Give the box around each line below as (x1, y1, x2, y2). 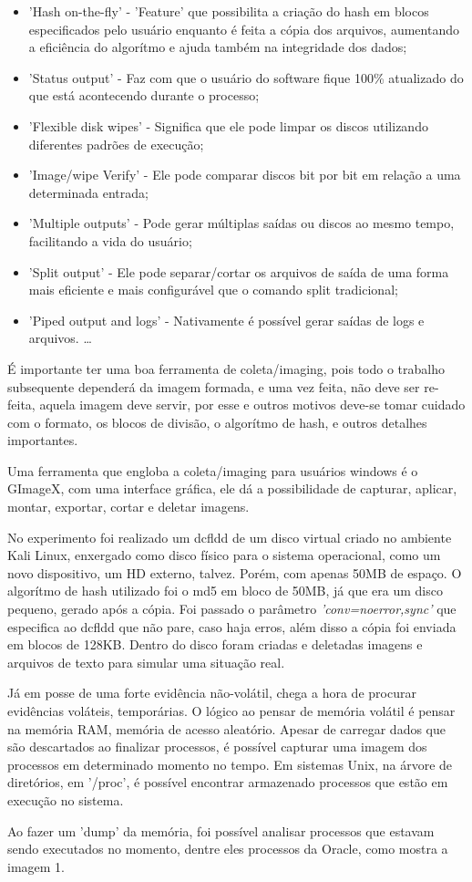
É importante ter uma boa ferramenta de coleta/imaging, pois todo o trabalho (7, 358, 445, 378)
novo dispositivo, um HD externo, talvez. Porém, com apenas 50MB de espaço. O (7, 563, 462, 582)
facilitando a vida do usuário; (28, 231, 192, 250)
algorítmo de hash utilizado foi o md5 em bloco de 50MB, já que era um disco (7, 581, 443, 600)
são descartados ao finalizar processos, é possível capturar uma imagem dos (7, 737, 427, 756)
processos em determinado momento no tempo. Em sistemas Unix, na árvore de (7, 754, 453, 773)
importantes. (7, 431, 78, 450)
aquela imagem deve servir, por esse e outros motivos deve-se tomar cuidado (39, 395, 466, 414)
